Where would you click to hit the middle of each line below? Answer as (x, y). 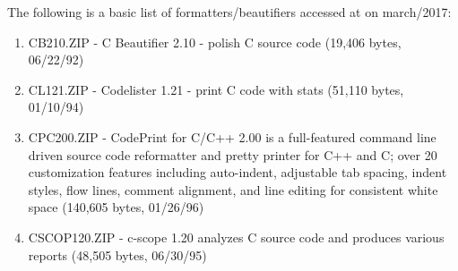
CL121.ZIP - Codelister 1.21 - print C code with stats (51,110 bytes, (216, 89)
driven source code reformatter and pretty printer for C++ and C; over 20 (233, 154)
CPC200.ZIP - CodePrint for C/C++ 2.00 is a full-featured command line (232, 136)
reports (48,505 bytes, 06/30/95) (117, 254)
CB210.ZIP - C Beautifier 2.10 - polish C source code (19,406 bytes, (215, 42)
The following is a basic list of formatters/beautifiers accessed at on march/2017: (229, 12)
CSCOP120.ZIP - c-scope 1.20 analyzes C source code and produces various (236, 237)
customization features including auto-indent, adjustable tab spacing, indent (238, 172)
